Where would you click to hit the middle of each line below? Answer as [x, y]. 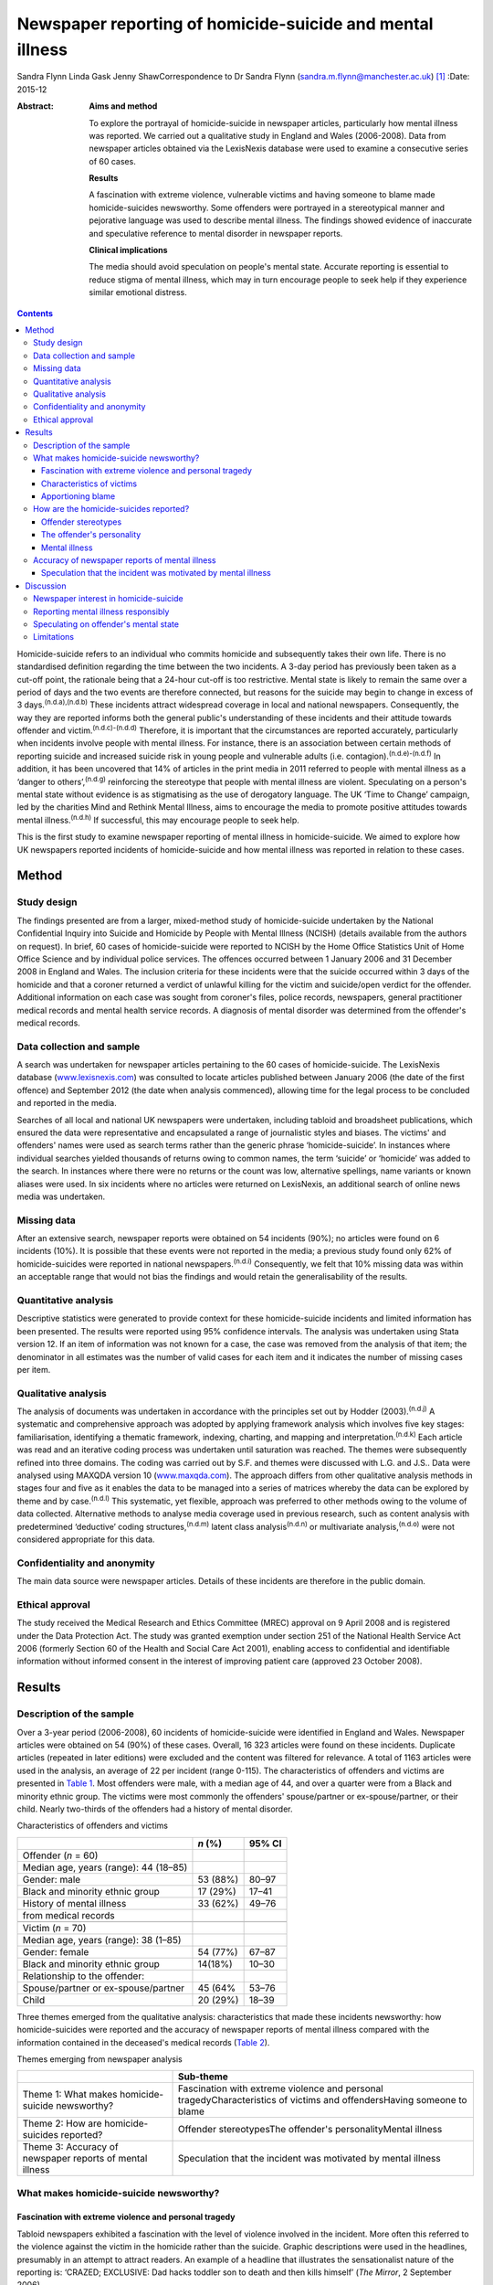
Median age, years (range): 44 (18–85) [105, 1867]
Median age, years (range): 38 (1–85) [102, 1940]
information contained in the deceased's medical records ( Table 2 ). [143, 2042]
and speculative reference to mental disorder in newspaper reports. [216, 233]
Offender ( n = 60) [60, 1855]
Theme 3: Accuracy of [70, 2147]
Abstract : [35, 106]
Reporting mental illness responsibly [101, 611]
